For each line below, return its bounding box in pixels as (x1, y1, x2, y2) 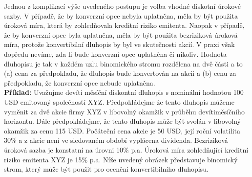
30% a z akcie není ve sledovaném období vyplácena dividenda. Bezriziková (4, 135, 228, 145)
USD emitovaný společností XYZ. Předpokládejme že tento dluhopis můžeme (4, 96, 234, 107)
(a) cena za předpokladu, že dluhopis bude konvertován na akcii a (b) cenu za (4, 68, 236, 78)
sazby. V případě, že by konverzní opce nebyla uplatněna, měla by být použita (4, 10, 238, 21)
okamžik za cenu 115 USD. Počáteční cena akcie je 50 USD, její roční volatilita (4, 125, 240, 135)
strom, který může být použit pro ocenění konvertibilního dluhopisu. (4, 164, 209, 174)
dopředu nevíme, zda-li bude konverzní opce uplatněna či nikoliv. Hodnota (4, 48, 227, 59)
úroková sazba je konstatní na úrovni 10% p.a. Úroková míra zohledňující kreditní (4, 144, 249, 155)
